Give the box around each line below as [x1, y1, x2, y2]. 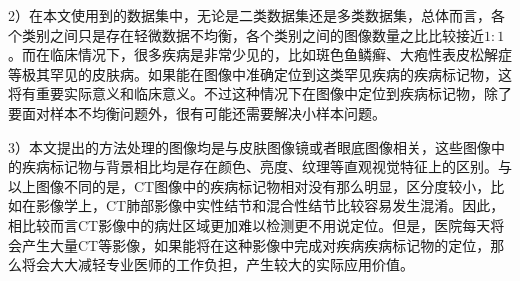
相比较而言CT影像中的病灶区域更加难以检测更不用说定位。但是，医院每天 [8, 214, 491, 235]
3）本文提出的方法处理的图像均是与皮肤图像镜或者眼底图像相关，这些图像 [8, 136, 491, 157]
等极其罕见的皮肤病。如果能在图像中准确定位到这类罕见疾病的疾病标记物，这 [8, 63, 512, 84]
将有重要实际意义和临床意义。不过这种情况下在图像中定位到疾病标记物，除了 [8, 83, 512, 104]
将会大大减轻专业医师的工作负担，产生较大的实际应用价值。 [21, 254, 414, 275]
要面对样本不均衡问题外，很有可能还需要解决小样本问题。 [8, 102, 386, 123]
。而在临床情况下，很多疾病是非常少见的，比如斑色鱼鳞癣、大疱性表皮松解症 [8, 44, 512, 65]
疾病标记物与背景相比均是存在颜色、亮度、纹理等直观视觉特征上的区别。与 [21, 156, 512, 177]
